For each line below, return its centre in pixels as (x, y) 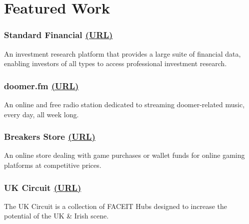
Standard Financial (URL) (58, 35)
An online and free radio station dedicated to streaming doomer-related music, (124, 104)
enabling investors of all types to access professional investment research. (115, 63)
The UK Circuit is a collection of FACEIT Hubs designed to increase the (116, 206)
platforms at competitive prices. (53, 165)
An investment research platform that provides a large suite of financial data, (122, 53)
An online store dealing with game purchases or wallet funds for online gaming (124, 155)
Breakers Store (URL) (50, 137)
